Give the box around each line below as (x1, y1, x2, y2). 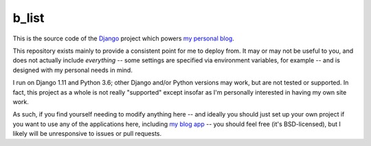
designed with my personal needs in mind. (12, 66, 133, 74)
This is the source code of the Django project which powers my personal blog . (12, 34, 235, 42)
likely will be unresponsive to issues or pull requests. (12, 130, 162, 138)
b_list (12, 10, 45, 25)
